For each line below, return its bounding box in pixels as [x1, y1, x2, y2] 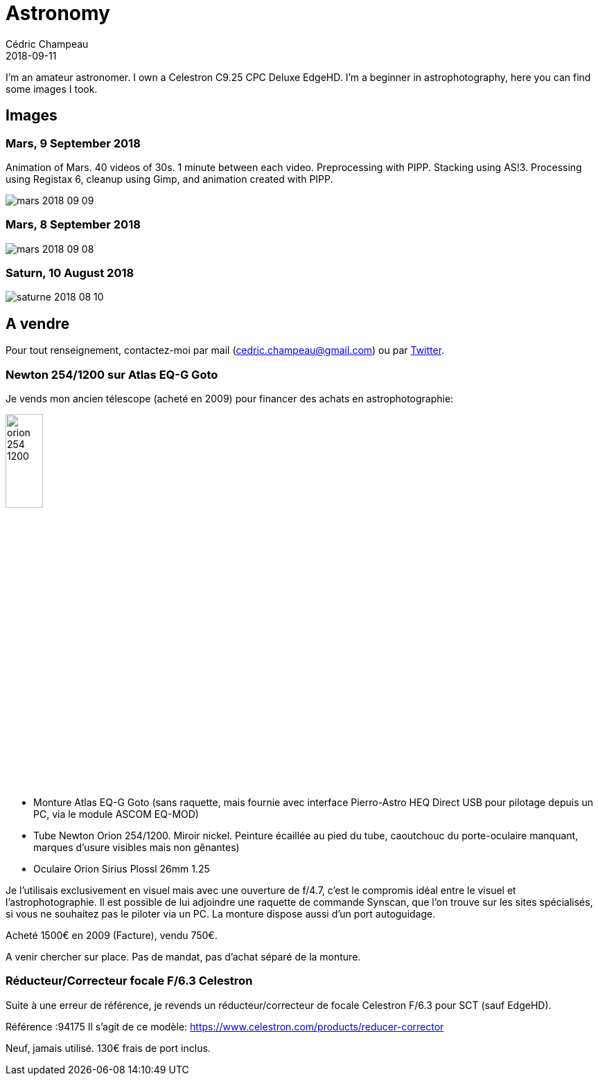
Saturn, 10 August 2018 [6, 266, 134, 280]
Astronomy [6, 1, 110, 25]
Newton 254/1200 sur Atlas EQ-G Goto [6, 367, 218, 382]
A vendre [6, 314, 70, 332]
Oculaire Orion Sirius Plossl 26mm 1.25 [33, 863, 210, 875]
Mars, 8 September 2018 [6, 217, 141, 232]
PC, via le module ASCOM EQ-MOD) [33, 808, 199, 821]
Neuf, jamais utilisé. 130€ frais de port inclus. [6, 1042, 211, 1054]
